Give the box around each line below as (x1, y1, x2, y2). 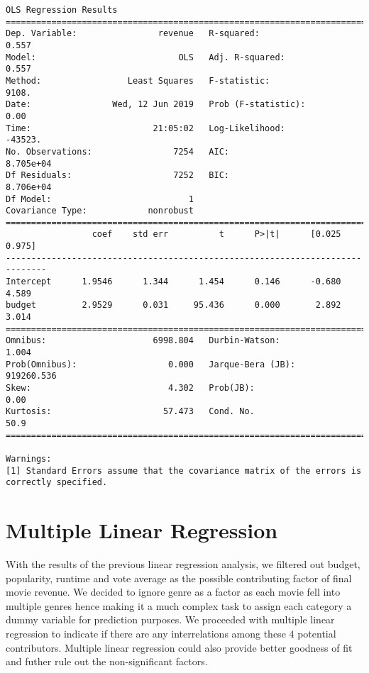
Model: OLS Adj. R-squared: (6, 52, 285, 62)
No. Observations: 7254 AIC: (6, 146, 229, 157)
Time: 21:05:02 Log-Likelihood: (6, 123, 285, 133)
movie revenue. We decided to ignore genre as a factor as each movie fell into (6, 584, 341, 599)
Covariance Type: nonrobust (6, 206, 194, 216)
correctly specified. (6, 477, 108, 488)
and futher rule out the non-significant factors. (6, 654, 208, 669)
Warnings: (6, 453, 52, 464)
